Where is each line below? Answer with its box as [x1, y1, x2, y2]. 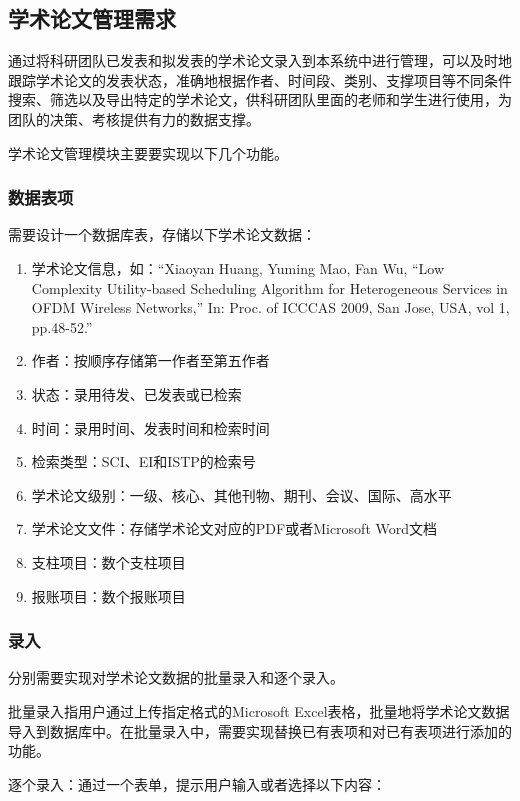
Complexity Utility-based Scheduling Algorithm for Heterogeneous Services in [31, 277, 508, 298]
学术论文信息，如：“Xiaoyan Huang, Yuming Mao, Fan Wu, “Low [31, 257, 445, 278]
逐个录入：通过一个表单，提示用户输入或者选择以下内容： [8, 773, 386, 794]
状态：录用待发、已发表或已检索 [31, 383, 242, 404]
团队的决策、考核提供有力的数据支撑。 [8, 108, 260, 129]
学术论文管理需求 [8, 3, 176, 34]
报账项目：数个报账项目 [31, 585, 186, 606]
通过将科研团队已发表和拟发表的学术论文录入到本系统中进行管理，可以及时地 [8, 50, 512, 71]
